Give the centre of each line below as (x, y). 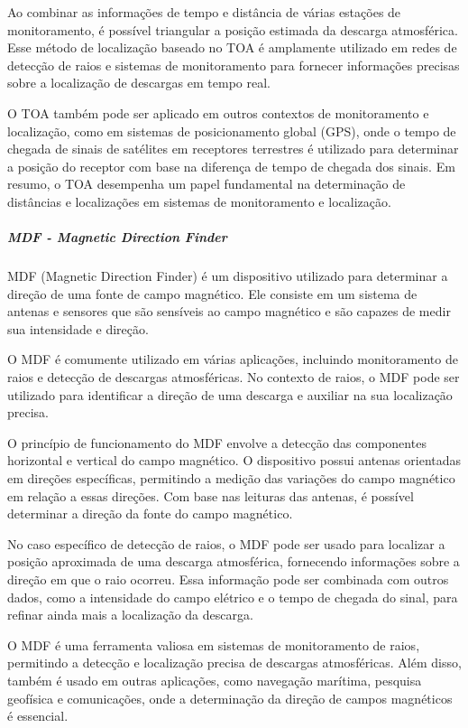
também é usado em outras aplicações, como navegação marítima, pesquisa (215, 680)
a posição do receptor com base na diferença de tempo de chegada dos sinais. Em (231, 166)
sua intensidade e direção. (78, 328)
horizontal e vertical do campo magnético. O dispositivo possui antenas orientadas (234, 460)
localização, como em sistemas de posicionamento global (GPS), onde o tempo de (232, 131)
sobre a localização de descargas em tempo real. (139, 83)
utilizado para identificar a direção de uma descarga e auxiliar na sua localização (230, 394)
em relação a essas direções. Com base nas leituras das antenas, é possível (211, 495)
